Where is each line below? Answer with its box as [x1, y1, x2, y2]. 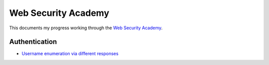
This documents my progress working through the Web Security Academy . [9, 25, 163, 31]
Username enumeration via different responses [21, 51, 119, 57]
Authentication [9, 38, 57, 46]
